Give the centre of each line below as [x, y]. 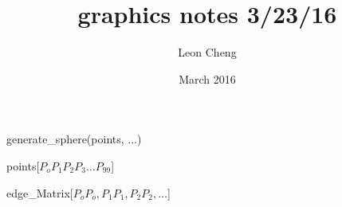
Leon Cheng [207, 52]
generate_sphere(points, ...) [74, 139]
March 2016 [207, 78]
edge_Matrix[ [40, 192]
